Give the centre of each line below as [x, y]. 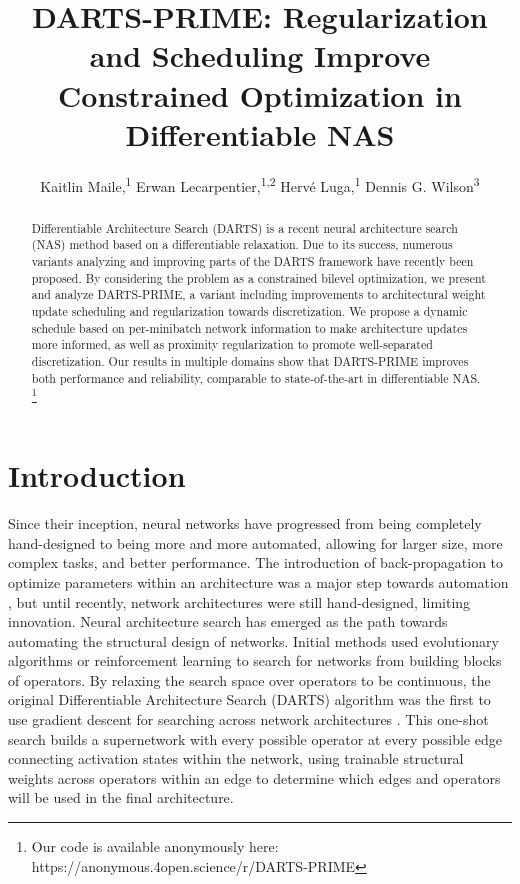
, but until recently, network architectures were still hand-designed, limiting [239, 601]
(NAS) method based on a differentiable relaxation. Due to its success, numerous [242, 244]
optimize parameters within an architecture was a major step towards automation [258, 581]
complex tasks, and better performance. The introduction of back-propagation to [256, 562]
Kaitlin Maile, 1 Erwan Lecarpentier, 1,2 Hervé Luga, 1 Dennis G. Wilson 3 [260, 184]
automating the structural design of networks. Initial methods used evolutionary [253, 640]
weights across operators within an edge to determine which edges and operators [254, 777]
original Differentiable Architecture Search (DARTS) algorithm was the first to [249, 699]
